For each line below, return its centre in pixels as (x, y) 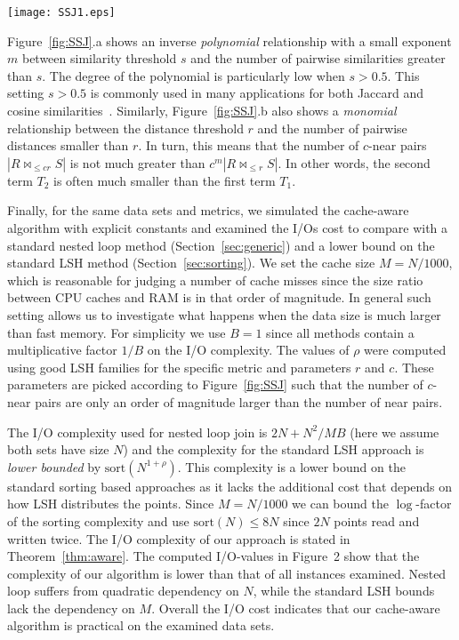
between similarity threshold (99, 58)
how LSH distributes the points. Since (111, 504)
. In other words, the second (354, 162)
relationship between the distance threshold (125, 128)
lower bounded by (54, 466)
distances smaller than (68, 145)
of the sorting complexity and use (98, 520)
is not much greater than (137, 162)
